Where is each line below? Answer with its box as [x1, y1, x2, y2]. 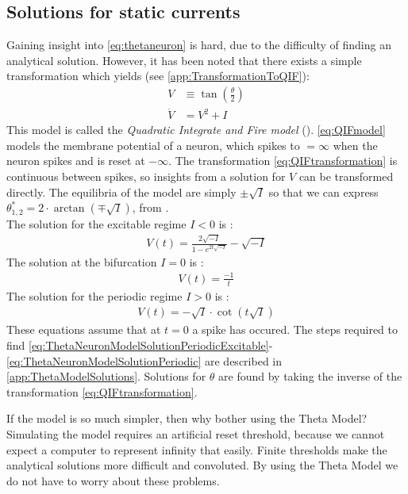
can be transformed [298, 168, 394, 185]
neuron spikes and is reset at [6, 152, 145, 169]
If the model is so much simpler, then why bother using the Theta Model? [6, 410, 368, 427]
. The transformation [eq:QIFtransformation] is [168, 152, 398, 169]
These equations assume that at [6, 321, 161, 338]
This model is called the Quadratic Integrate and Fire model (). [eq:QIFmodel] [6, 121, 386, 138]
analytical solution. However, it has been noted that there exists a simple [6, 52, 362, 68]
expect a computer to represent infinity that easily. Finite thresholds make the [6, 441, 387, 458]
